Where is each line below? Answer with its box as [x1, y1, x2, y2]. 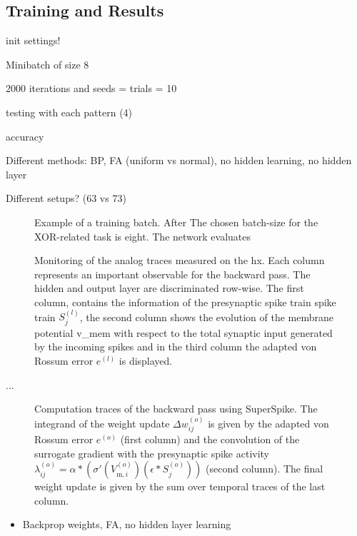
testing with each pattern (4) [6, 104, 133, 119]
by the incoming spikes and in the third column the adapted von [34, 339, 317, 354]
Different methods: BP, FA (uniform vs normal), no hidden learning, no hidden [6, 153, 352, 168]
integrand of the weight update [34, 415, 170, 430]
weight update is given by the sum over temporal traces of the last [34, 479, 326, 494]
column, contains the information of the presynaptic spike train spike [34, 294, 336, 309]
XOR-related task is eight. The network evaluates [34, 228, 251, 243]
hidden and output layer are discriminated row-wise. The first [34, 280, 304, 295]
